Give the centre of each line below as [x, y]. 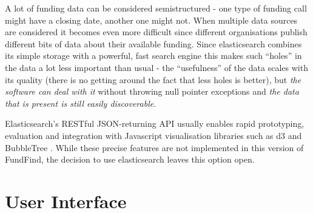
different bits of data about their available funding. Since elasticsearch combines [153, 43]
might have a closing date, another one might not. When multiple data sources [151, 20]
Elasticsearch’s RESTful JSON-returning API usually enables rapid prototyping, [155, 123]
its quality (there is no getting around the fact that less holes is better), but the [153, 79]
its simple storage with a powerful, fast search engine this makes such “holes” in [153, 56]
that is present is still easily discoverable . [81, 103]
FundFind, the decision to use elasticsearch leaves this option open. [130, 159]
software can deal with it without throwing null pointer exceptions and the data [152, 91]
